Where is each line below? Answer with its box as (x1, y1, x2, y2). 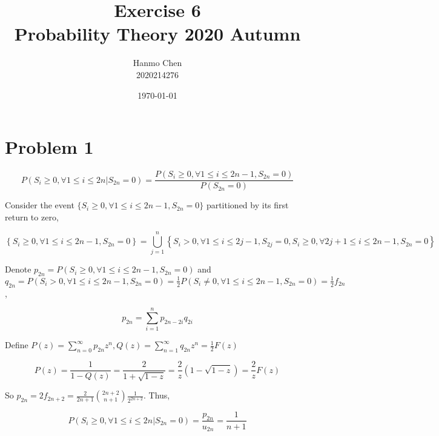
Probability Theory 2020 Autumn (14, 21, 301, 46)
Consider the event (5, 199, 74, 211)
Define (5, 339, 28, 351)
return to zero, (5, 210, 59, 223)
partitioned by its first (206, 199, 289, 211)
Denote (5, 263, 31, 276)
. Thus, (144, 389, 170, 401)
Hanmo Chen (133, 56, 182, 69)
